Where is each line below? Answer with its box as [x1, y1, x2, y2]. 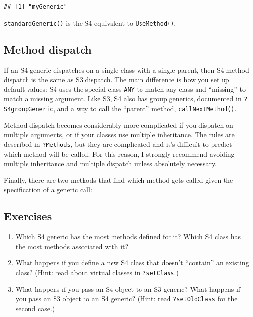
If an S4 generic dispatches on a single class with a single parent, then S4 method [4, 64, 249, 75]
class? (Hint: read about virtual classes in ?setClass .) [15, 267, 179, 277]
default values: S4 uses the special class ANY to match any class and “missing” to [4, 84, 246, 94]
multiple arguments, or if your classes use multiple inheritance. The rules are [4, 129, 235, 140]
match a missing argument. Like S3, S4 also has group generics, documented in [4, 93, 242, 104]
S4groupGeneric [4, 106, 54, 113]
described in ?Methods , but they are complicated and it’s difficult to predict [4, 139, 232, 149]
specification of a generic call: [4, 184, 92, 195]
